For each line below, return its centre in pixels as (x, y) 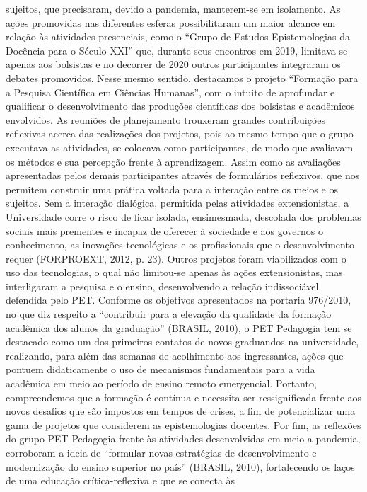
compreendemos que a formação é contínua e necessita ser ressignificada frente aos (184, 397)
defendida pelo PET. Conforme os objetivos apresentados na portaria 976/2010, (179, 300)
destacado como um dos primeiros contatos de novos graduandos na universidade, (182, 342)
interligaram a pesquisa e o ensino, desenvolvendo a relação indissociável (162, 286)
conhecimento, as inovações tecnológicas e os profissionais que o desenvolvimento (180, 245)
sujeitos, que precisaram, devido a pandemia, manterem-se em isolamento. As (173, 8)
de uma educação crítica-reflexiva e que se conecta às (121, 480)
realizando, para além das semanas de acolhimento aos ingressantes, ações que (175, 355)
